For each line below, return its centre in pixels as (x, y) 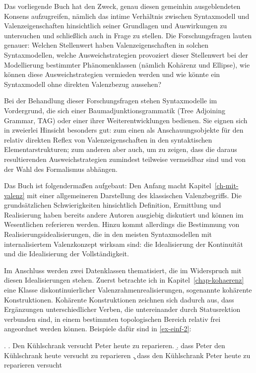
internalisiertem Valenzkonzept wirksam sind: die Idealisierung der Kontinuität (124, 244)
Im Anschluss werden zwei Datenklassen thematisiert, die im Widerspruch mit (123, 270)
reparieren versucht (33, 365)
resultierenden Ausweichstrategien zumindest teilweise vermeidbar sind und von (125, 159)
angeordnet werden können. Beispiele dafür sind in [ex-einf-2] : (98, 329)
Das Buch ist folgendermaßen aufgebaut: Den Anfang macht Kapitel (108, 186)
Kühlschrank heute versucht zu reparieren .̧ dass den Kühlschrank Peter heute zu (127, 355)
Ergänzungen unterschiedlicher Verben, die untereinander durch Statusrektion (122, 309)
